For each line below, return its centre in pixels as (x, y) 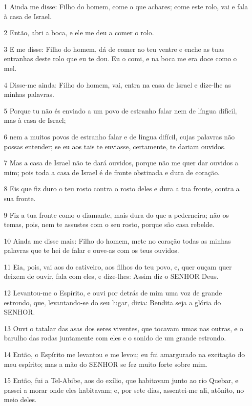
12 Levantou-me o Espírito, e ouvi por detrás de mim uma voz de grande (113, 293)
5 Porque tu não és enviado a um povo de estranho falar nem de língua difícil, (121, 110)
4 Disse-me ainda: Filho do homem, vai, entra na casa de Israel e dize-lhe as (117, 84)
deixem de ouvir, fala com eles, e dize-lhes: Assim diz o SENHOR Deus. (111, 276)
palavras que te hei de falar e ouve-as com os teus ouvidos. (92, 250)
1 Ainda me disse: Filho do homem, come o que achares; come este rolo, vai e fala (126, 6)
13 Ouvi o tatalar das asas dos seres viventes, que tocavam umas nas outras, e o (124, 328)
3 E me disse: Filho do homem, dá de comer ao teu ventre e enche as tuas (114, 49)
